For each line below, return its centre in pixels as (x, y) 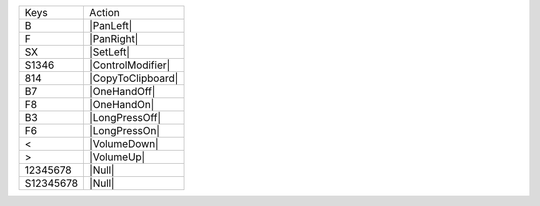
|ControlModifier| (130, 65)
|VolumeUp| (117, 157)
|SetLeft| (109, 52)
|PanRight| (114, 38)
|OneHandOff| (122, 91)
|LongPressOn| (124, 130)
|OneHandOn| (122, 104)
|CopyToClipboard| (134, 78)
